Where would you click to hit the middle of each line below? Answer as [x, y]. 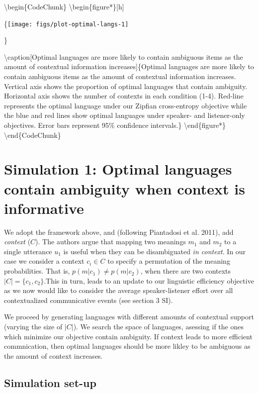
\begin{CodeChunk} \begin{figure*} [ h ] [64, 6]
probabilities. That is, [37, 271]
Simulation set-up [50, 382]
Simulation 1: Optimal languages [118, 169]
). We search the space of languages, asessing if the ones [158, 327]
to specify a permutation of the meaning [169, 261]
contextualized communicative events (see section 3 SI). [88, 300]
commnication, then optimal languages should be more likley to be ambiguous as [127, 346]
